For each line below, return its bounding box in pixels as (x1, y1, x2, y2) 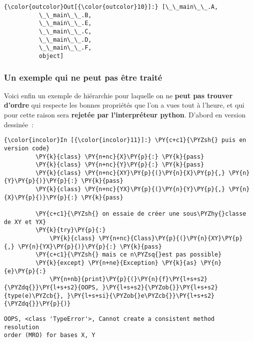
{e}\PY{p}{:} (4, 267, 46, 275)
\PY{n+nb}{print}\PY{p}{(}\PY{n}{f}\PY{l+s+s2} (50, 276, 208, 283)
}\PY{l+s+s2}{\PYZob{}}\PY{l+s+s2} (102, 284, 218, 291)
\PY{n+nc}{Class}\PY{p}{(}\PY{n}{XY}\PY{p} (99, 235, 243, 242)
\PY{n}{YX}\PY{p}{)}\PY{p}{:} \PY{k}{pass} (18, 243, 162, 250)
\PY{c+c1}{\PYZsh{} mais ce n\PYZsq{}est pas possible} (35, 251, 222, 258)
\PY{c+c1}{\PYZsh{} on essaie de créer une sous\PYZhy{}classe (35, 210, 246, 218)
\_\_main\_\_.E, (39, 20, 92, 27)
